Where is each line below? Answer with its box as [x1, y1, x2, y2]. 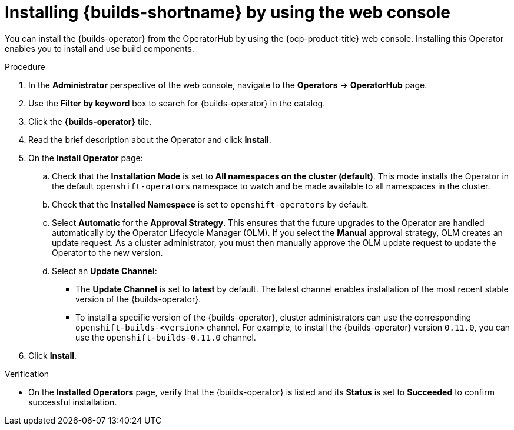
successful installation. [28, 396, 117, 407]
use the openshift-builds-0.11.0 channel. [75, 332, 256, 342]
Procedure [5, 61, 45, 72]
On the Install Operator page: [28, 152, 143, 163]
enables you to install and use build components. [5, 43, 194, 54]
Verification [5, 368, 49, 379]
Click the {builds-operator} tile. [28, 116, 152, 126]
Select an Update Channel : [52, 265, 157, 276]
